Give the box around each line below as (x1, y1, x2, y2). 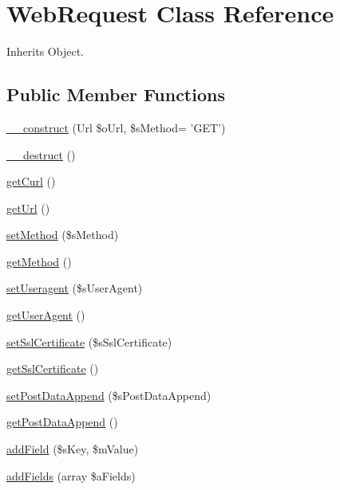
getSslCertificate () (6, 360, 99, 377)
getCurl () (6, 173, 56, 190)
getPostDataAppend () (6, 414, 118, 430)
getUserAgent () (6, 307, 85, 323)
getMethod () (6, 253, 72, 269)
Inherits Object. (6, 43, 84, 60)
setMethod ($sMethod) (6, 226, 119, 243)
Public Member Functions (6, 82, 225, 107)
